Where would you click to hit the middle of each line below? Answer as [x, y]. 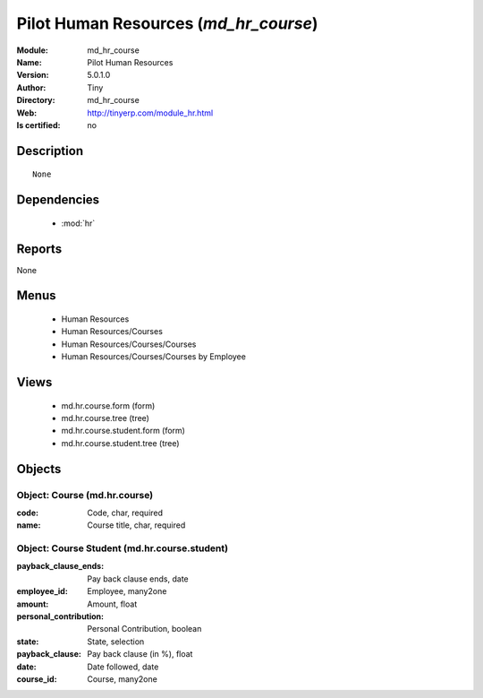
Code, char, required [125, 513]
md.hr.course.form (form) [108, 405]
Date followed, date [123, 667]
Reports [39, 249]
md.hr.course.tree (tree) [105, 418]
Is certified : [38, 125]
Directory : [36, 100]
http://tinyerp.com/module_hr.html [150, 113]
